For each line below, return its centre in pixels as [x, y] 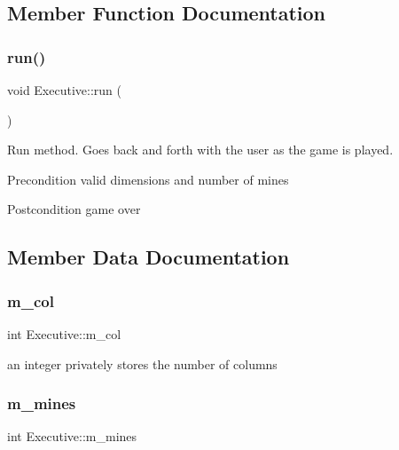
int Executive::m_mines [72, 436]
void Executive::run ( [64, 90]
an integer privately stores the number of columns [142, 363]
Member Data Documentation [149, 257]
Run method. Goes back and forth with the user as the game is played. [200, 150]
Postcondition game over [74, 209]
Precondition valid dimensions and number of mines [148, 179]
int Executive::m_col [64, 333]
